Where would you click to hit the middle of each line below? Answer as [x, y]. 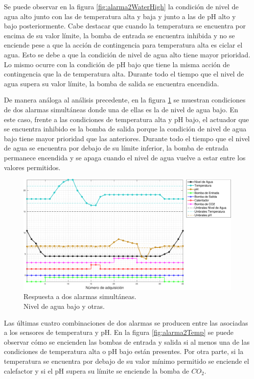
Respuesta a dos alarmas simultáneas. [80, 296]
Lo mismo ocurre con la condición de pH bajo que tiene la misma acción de [117, 64]
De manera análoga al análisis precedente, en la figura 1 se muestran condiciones [125, 100]
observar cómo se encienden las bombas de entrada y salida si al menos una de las [127, 341]
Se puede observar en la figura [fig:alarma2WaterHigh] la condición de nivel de [121, 6]
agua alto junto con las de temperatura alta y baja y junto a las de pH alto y [120, 16]
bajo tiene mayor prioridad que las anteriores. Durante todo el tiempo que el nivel [127, 138]
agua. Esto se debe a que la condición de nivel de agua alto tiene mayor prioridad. [127, 54]
